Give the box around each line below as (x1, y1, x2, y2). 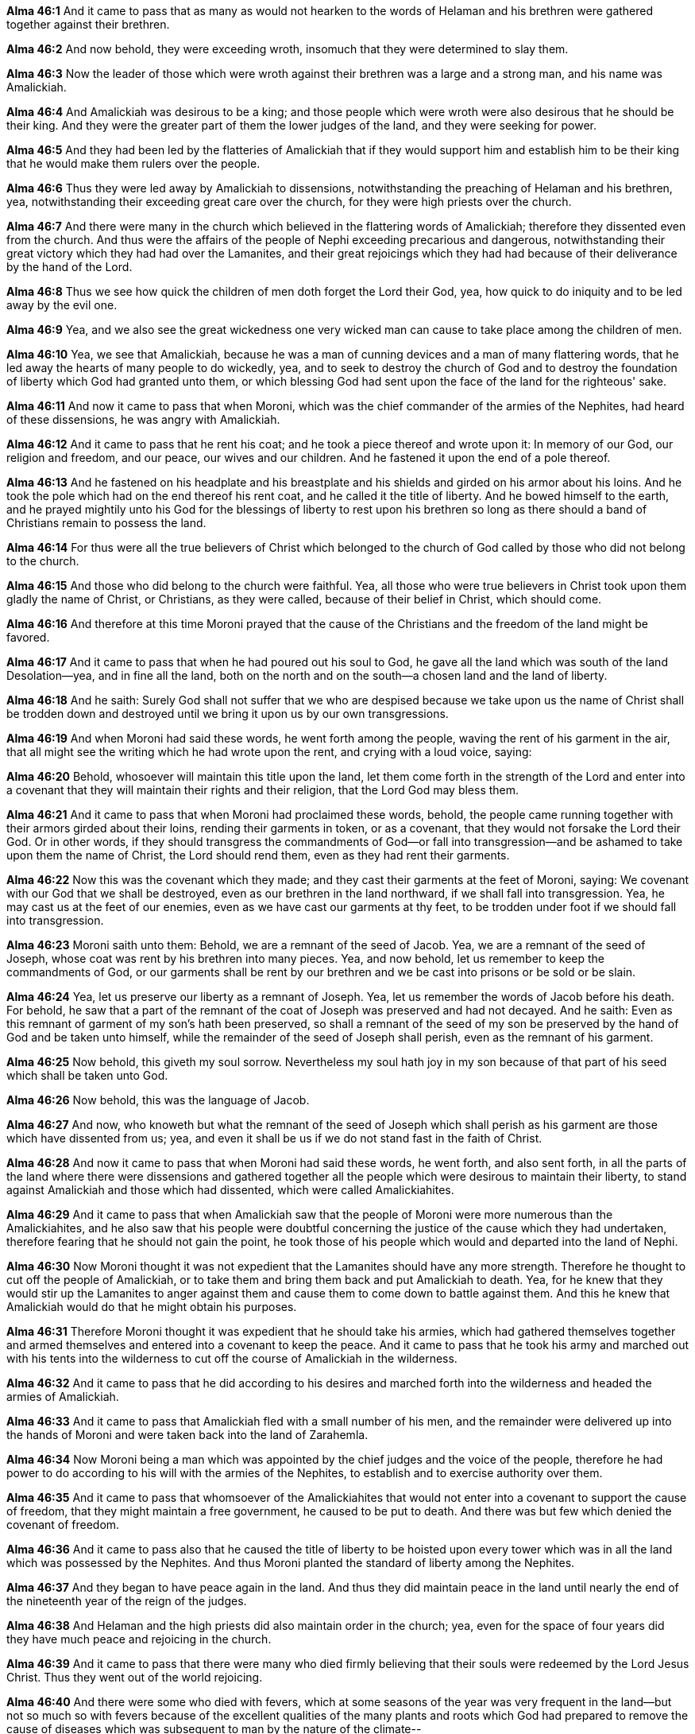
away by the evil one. (6, 298, 118, 312)
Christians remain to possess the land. (6, 516, 207, 530)
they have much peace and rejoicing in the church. (6, 1632, 272, 1646)
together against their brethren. (6, 17, 170, 31)
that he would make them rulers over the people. (6, 157, 261, 170)
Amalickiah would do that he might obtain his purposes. (6, 1300, 297, 1313)
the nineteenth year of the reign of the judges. (6, 1594, 247, 1608)
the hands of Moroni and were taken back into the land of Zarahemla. (6, 1428, 369, 1441)
